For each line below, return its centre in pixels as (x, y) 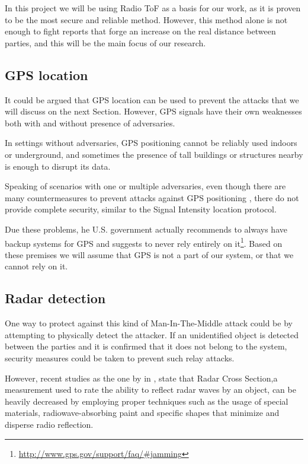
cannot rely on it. (36, 266)
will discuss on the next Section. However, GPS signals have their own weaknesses (153, 111)
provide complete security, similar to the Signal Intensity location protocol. (141, 209)
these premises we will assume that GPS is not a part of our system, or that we (149, 254)
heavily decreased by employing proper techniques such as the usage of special (147, 401)
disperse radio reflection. (49, 424)
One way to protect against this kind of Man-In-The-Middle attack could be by (149, 323)
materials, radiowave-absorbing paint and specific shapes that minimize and (142, 413)
